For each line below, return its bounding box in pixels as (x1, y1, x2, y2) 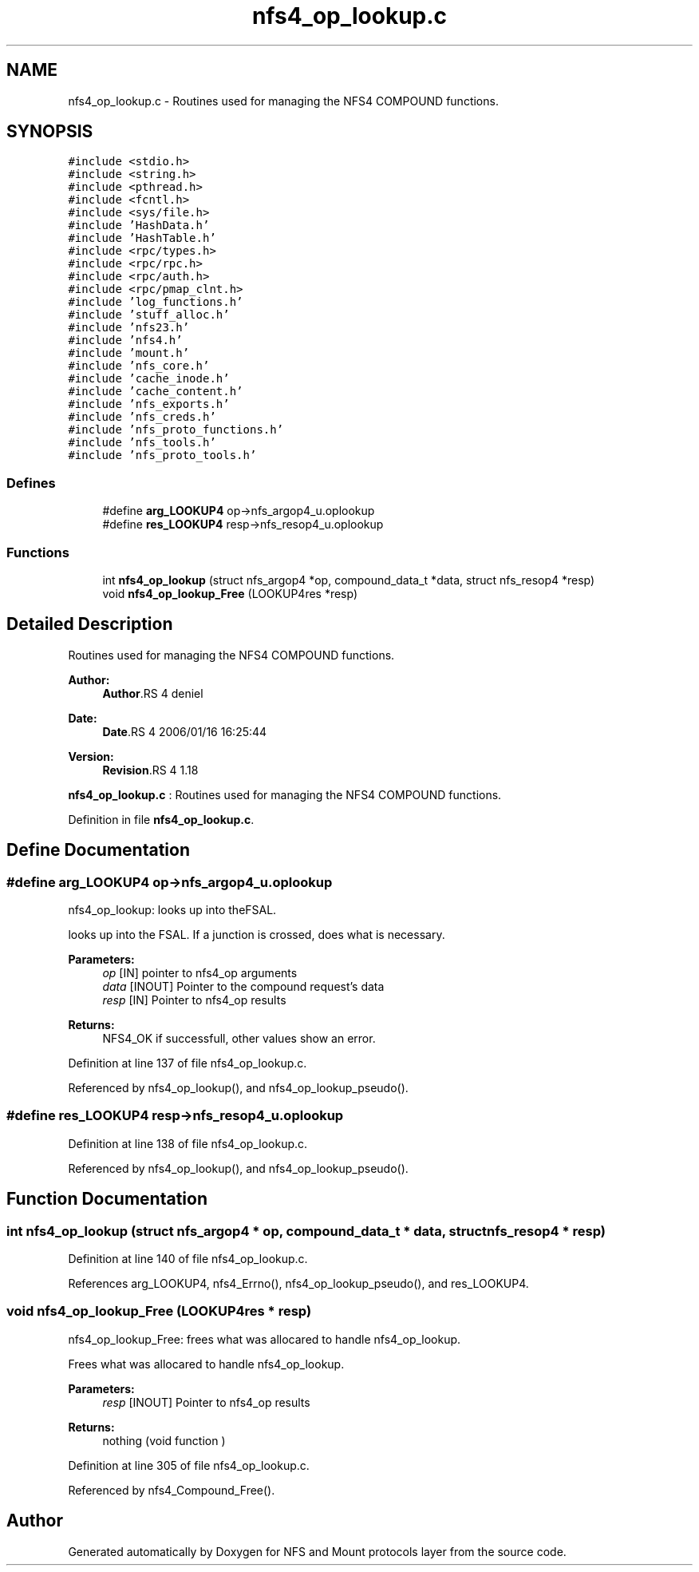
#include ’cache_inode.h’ (68, 372, 230, 386)
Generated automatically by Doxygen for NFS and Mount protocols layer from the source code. (68, 1544, 567, 1558)
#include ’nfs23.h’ (68, 321, 190, 335)
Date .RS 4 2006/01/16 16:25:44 (102, 724, 267, 738)
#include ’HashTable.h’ (68, 232, 216, 245)
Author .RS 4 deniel (102, 686, 203, 700)
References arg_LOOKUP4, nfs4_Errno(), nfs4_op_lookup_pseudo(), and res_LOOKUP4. (68, 1276, 529, 1290)
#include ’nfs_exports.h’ (68, 398, 230, 411)
